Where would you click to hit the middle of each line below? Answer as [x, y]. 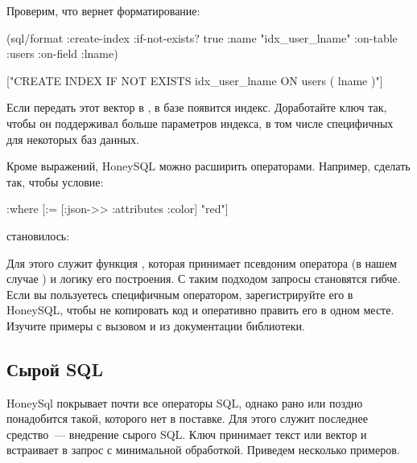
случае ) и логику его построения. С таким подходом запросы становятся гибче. [204, 279]
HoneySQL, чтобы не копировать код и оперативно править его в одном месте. [200, 310]
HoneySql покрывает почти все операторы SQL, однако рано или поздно [185, 402]
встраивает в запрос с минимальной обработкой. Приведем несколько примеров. [203, 450]
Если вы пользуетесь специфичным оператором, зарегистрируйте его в [180, 294]
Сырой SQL [55, 369]
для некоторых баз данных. [73, 139]
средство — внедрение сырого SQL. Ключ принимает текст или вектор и [187, 434]
